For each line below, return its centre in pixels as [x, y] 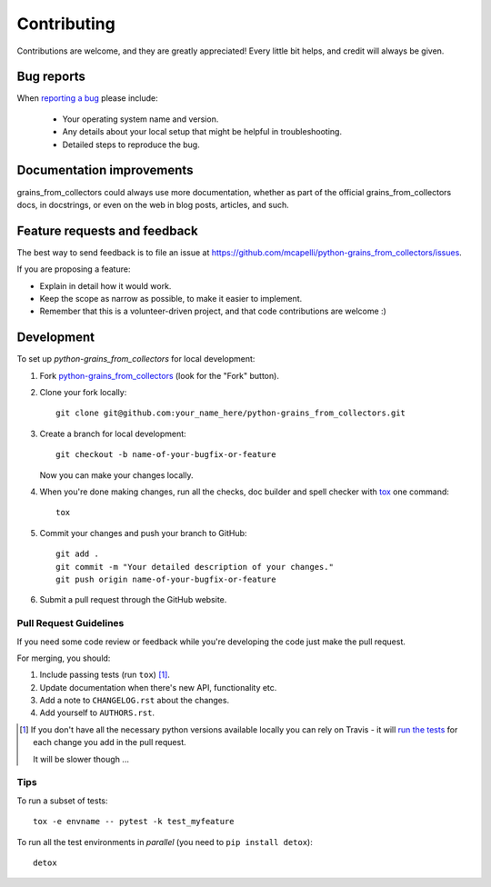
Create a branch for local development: [113, 434]
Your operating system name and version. [140, 119]
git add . [77, 554]
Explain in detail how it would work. [105, 285]
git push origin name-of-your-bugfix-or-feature [166, 579]
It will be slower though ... [81, 759]
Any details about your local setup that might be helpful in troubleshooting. [202, 132]
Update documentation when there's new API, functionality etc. [158, 687]
